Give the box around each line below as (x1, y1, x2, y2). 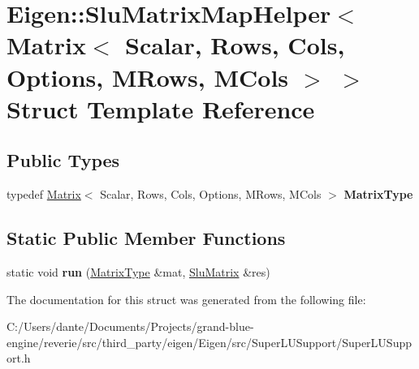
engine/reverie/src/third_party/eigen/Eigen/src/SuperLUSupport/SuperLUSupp (6, 333, 412, 350)
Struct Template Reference (6, 92, 315, 125)
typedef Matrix (6, 186, 81, 203)
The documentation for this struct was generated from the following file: (6, 290, 366, 307)
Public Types (6, 148, 120, 173)
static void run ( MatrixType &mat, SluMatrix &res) (6, 263, 270, 280)
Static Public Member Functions (6, 225, 286, 251)
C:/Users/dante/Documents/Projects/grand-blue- (6, 318, 254, 335)
